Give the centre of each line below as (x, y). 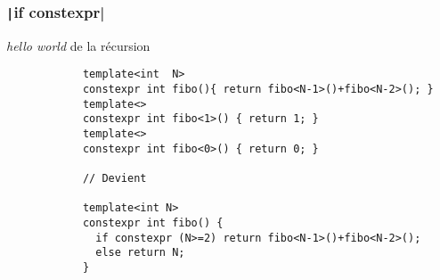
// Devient (114, 178)
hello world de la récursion (78, 45)
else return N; (140, 253)
